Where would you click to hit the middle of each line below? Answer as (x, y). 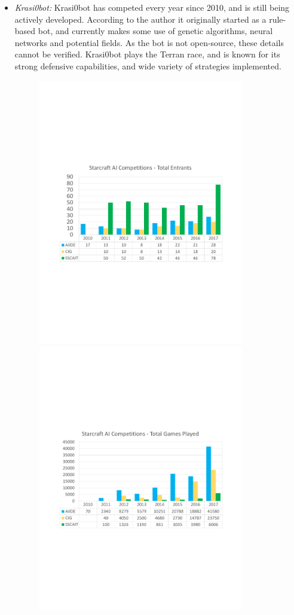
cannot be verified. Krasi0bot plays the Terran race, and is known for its (147, 54)
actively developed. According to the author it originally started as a (140, 19)
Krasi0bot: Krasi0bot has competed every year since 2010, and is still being (152, 7)
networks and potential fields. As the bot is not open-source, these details (149, 42)
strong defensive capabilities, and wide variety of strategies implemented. (148, 66)
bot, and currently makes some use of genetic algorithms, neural (155, 31)
